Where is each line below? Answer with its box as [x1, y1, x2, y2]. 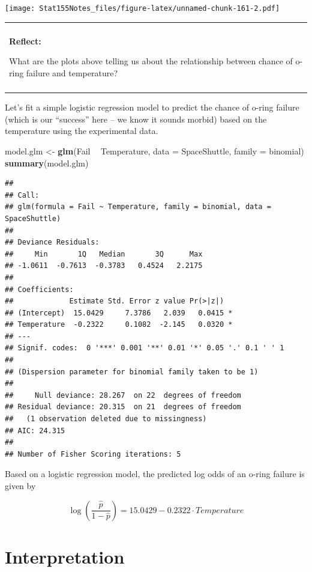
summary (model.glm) [5, 156, 89, 169]
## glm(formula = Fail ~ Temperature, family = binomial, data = [5, 202, 271, 211]
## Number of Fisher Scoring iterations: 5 [5, 449, 181, 458]
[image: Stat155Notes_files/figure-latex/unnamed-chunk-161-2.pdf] [5, 4, 280, 13]
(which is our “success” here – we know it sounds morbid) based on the [5, 112, 267, 125]
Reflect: [9, 34, 41, 47]
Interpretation [5, 544, 125, 568]
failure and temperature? [26, 66, 118, 79]
